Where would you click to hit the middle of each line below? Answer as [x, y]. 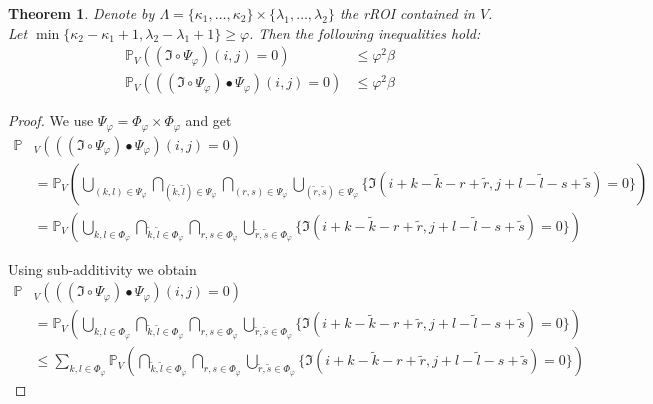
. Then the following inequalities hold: [365, 32]
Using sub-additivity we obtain [102, 268]
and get [208, 120]
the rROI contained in [407, 13]
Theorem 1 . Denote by [81, 13]
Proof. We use [51, 120]
